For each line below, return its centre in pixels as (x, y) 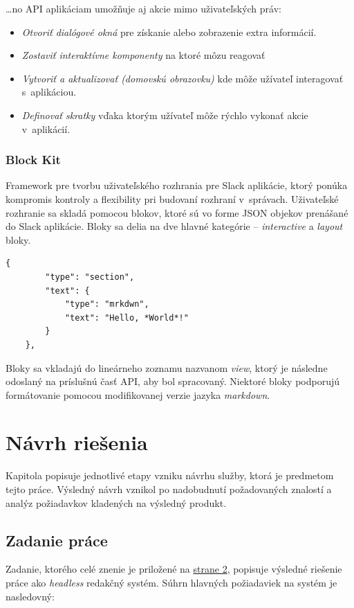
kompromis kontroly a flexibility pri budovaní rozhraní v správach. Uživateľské (172, 198)
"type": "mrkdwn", (107, 304)
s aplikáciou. (49, 92)
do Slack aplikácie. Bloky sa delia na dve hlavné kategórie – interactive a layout (174, 226)
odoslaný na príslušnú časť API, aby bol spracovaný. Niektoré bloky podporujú (173, 381)
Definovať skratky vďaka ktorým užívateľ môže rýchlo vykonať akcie (165, 115)
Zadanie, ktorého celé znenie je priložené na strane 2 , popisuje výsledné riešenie (174, 569)
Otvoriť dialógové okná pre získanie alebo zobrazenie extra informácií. (169, 32)
